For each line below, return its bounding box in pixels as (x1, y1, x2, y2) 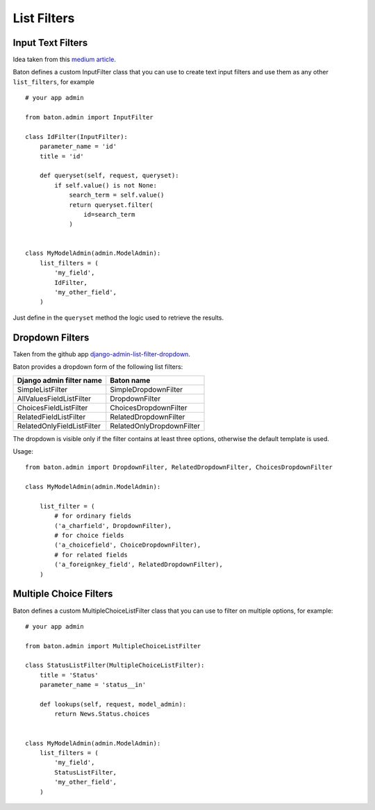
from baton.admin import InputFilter (25, 113, 154, 122)
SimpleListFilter (17, 384, 68, 394)
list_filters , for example (12, 77, 95, 86)
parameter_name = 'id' (39, 142, 117, 151)
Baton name (110, 375, 151, 385)
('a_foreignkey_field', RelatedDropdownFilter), (54, 561, 224, 569)
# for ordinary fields (54, 512, 132, 520)
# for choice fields (54, 531, 124, 540)
